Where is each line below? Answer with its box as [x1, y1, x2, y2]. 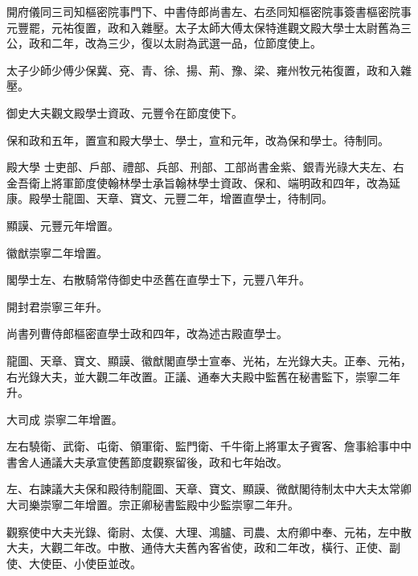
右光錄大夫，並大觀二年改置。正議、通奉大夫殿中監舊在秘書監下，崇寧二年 [6, 368, 400, 385]
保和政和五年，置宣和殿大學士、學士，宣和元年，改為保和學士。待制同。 [6, 131, 389, 148]
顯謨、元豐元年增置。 [6, 216, 119, 233]
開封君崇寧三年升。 [6, 298, 108, 315]
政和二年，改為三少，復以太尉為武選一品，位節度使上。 [28, 35, 322, 51]
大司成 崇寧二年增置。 [6, 410, 123, 427]
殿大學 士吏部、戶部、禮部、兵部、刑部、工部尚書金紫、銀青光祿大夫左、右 [6, 158, 404, 175]
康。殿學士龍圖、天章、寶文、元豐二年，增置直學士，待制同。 [6, 190, 333, 207]
